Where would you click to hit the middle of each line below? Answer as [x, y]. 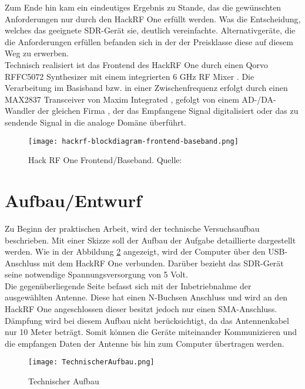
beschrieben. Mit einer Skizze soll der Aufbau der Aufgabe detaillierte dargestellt [150, 240]
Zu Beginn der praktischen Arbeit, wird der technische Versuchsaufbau [132, 228]
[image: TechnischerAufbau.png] [91, 362]
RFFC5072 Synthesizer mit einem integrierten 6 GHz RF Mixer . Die [130, 76]
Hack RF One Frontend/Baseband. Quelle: [105, 160]
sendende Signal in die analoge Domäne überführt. [95, 122]
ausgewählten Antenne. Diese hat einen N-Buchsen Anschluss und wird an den [146, 297]
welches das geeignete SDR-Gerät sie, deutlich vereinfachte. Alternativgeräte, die [150, 30]
